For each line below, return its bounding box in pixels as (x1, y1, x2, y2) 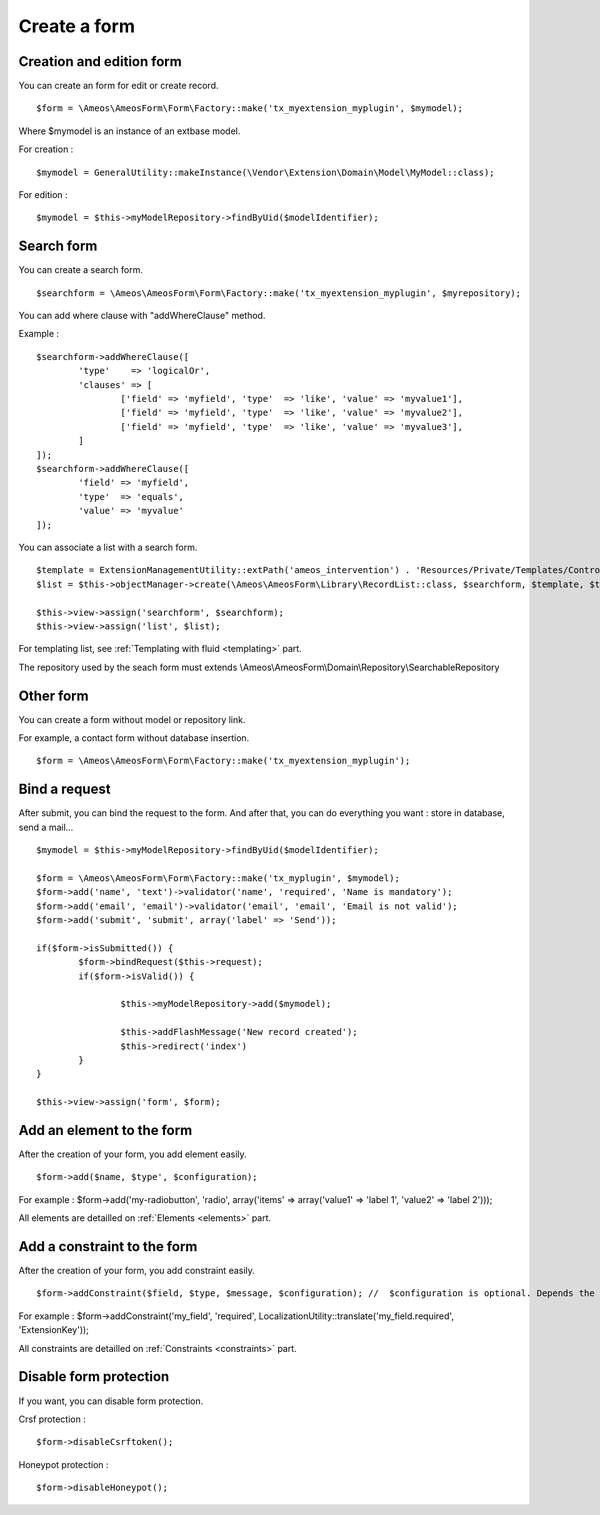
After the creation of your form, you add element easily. (18, 1148, 247, 1160)
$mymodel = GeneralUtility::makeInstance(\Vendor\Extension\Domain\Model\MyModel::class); (36, 166, 495, 178)
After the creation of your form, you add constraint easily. (18, 1265, 255, 1277)
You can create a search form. (18, 264, 144, 276)
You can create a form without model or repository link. (18, 713, 246, 725)
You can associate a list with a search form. (18, 541, 198, 553)
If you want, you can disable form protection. (18, 1395, 204, 1407)
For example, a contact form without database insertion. (18, 731, 250, 744)
